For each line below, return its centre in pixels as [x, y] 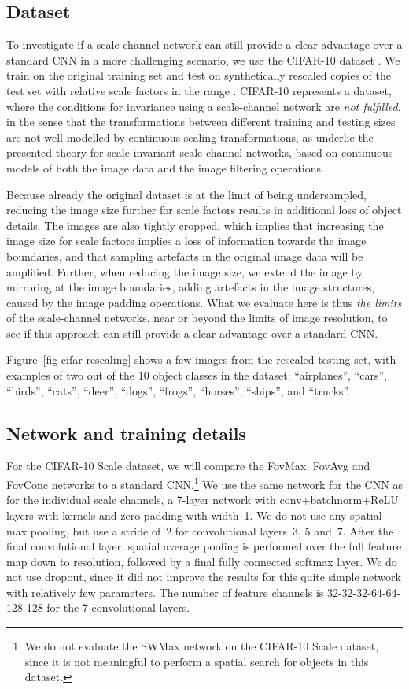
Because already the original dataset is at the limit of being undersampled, [186, 194]
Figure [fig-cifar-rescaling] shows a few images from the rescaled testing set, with [201, 359]
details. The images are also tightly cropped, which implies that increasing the [195, 225]
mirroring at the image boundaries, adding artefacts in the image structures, [191, 287]
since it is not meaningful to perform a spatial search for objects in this [197, 661]
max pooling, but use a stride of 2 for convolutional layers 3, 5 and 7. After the [200, 530]
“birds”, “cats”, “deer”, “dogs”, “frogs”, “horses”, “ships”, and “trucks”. [179, 390]
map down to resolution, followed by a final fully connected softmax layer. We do [202, 561]
